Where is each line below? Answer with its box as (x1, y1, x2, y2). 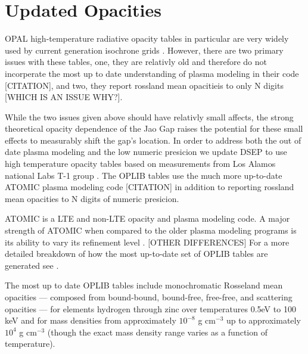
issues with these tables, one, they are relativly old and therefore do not (5, 55, 267, 68)
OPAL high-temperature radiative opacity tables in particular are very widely (5, 32, 289, 45)
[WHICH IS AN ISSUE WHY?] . (5, 91, 123, 103)
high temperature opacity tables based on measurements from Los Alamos (5, 157, 276, 170)
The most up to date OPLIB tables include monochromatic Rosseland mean (5, 279, 283, 291)
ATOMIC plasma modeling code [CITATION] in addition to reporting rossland (5, 181, 294, 193)
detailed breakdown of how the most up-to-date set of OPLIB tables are (5, 247, 268, 260)
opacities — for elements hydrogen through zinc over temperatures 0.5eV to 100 (5, 302, 296, 315)
